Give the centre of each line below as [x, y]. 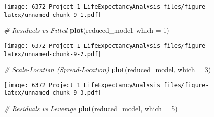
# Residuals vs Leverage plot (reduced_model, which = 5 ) [91, 109]
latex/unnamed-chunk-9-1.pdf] [53, 15]
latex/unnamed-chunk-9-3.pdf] [53, 93]
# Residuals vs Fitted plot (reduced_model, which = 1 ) [87, 30]
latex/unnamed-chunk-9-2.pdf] [53, 54]
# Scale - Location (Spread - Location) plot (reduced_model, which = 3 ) [107, 69]
